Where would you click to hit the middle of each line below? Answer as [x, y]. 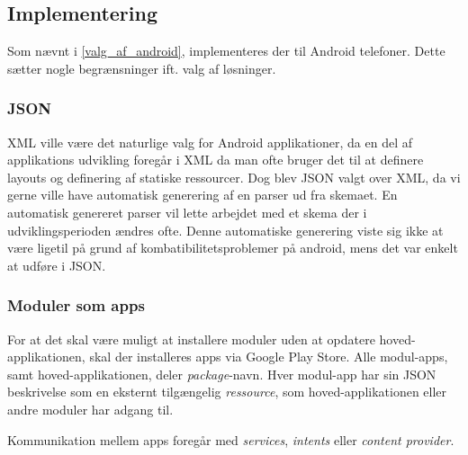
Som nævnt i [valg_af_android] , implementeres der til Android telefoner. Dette [226, 51]
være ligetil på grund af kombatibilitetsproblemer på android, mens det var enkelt [233, 248]
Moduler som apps [76, 305]
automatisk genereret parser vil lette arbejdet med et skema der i [187, 212]
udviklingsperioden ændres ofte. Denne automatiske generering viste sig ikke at [225, 230]
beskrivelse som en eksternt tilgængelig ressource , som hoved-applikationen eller [227, 392]
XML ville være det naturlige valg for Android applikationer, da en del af [210, 142]
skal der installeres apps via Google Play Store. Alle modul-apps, [269, 357]
